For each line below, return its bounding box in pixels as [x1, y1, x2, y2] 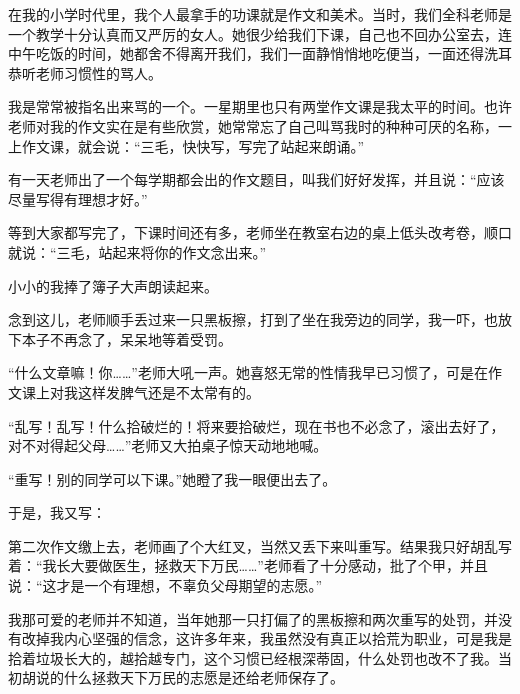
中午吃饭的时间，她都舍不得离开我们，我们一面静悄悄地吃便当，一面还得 [8, 43, 484, 64]
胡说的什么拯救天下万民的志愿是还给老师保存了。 [21, 667, 344, 688]
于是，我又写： [8, 502, 106, 523]
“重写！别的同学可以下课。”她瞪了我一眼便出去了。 [8, 468, 337, 489]
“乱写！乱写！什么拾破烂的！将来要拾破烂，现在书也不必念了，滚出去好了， [8, 415, 505, 436]
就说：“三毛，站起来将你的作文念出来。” [8, 241, 267, 262]
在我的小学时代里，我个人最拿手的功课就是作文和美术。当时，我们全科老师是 [8, 4, 512, 24]
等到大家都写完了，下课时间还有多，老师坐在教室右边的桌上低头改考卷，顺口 [8, 222, 512, 243]
